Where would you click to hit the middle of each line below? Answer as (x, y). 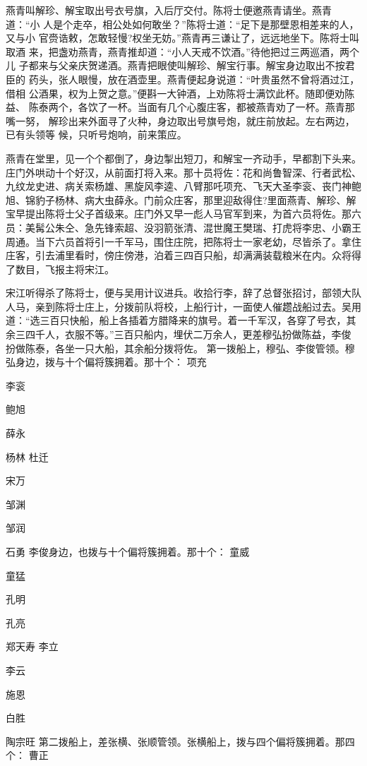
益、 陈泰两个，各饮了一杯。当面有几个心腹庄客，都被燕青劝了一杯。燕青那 (180, 107)
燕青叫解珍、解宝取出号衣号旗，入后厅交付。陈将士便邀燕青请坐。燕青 (169, 10)
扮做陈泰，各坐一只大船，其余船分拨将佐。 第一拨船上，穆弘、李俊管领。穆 (180, 348)
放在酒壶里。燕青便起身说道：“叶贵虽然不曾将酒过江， (234, 79)
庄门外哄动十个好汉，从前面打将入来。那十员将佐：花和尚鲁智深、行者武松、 (183, 172)
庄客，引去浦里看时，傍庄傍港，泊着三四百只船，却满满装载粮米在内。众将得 (183, 255)
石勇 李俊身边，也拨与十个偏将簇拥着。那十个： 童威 (128, 551)
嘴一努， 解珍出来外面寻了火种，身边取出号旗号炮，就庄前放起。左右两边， (180, 120)
